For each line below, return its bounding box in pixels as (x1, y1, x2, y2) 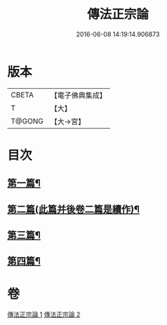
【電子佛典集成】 (50, 90, 107, 100)
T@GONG (11, 116, 44, 126)
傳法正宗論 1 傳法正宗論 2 (7, 310, 81, 319)
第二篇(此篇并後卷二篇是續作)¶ (7, 203, 140, 215)
